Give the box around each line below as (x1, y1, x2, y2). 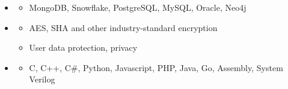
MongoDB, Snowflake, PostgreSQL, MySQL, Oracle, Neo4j (29, 1, 247, 13)
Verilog (29, 73, 55, 85)
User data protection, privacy (29, 41, 138, 54)
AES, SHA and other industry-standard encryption (29, 21, 218, 33)
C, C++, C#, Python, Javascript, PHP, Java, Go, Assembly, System (29, 61, 283, 73)
